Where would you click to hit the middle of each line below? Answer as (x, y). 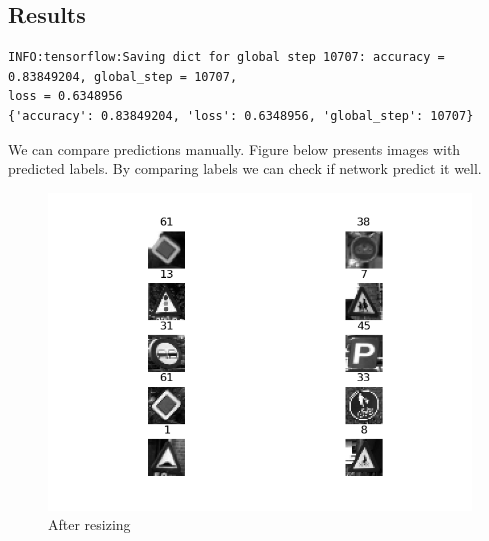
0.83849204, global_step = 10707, (123, 76)
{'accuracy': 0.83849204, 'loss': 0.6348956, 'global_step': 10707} (241, 115)
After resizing (89, 524)
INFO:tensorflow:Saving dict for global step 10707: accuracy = (226, 57)
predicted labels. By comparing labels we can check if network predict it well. (245, 168)
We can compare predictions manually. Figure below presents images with (234, 148)
